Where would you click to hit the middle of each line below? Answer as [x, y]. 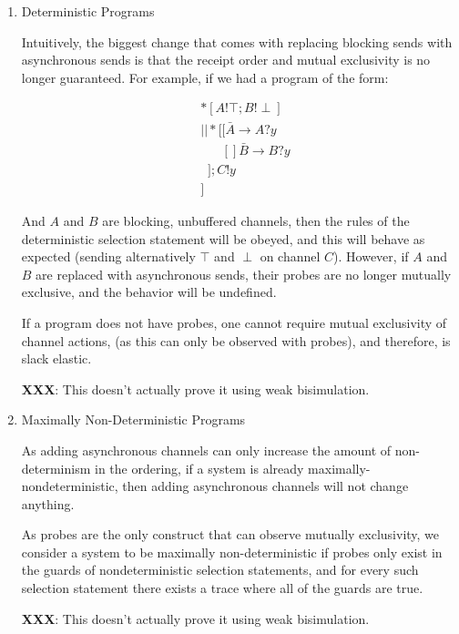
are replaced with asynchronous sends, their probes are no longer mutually [244, 274]
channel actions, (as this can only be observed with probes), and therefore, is [236, 340]
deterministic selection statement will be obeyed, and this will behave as [223, 238]
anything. [48, 503]
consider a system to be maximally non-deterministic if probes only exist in [232, 552]
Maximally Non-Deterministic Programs [133, 419]
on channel [290, 256]
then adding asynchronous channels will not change [265, 486]
